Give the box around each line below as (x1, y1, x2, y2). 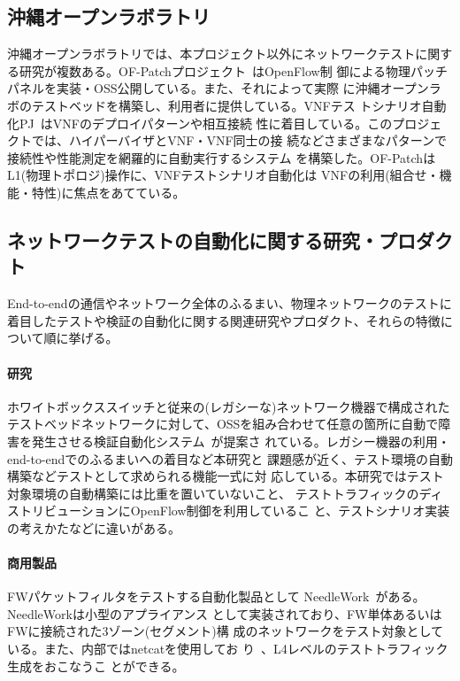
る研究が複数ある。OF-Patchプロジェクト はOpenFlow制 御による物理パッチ (7, 61, 448, 80)
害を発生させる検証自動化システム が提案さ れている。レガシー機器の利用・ (7, 431, 450, 450)
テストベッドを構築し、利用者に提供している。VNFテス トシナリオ (31, 96, 422, 114)
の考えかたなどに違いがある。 (7, 518, 180, 537)
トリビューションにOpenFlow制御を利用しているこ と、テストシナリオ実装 (19, 501, 450, 520)
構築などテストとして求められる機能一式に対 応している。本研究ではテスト (7, 467, 444, 485)
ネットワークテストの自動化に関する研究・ (7, 226, 379, 253)
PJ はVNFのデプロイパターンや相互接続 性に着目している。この (19, 113, 393, 132)
